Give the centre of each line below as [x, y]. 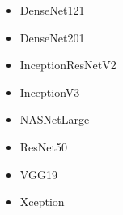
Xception [42, 202]
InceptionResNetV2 [68, 65]
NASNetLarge [55, 119]
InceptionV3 [50, 92]
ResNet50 [43, 146]
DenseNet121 [52, 10]
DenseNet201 [52, 37]
